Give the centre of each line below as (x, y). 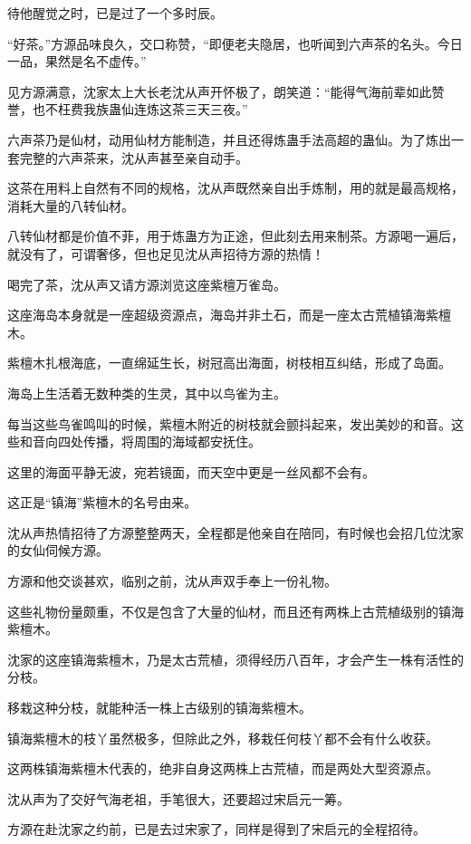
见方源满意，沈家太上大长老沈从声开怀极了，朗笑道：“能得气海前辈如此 (220, 91)
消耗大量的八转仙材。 (71, 205)
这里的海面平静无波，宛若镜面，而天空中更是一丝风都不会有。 (191, 471)
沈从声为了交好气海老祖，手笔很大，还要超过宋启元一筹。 (178, 798)
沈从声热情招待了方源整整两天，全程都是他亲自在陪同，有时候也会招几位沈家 (235, 532)
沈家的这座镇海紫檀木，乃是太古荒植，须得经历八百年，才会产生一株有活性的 (235, 659)
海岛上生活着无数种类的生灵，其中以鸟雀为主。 (147, 393)
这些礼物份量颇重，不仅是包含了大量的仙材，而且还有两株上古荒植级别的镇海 (235, 611)
